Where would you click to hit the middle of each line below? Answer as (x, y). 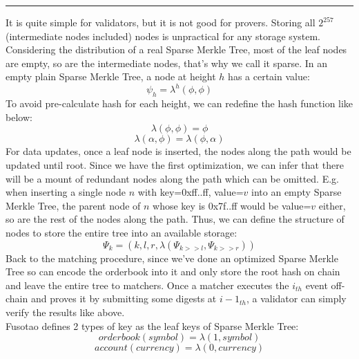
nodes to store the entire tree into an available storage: (122, 233)
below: (19, 117)
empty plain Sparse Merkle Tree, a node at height (111, 76)
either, (332, 205)
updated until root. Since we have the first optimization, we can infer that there (175, 165)
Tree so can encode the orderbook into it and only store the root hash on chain (173, 271)
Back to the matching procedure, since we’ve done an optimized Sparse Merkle (172, 258)
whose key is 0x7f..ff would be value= (232, 205)
